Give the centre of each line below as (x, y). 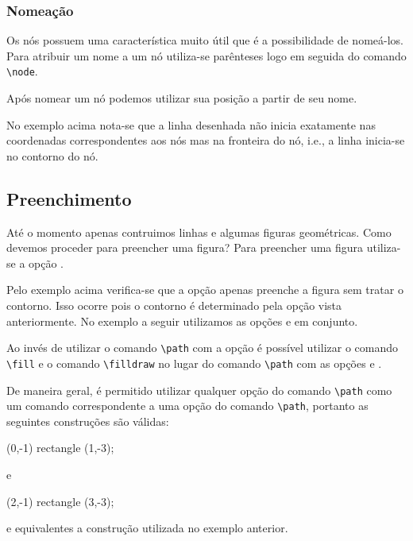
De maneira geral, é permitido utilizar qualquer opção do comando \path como (199, 390)
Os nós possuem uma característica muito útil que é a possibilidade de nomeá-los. (205, 40)
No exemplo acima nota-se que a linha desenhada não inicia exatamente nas (191, 124)
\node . (22, 71)
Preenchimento (69, 198)
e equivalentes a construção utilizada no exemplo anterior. (147, 528)
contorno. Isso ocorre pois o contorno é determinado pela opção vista (174, 305)
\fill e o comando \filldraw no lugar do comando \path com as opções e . (194, 363)
